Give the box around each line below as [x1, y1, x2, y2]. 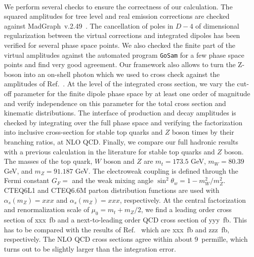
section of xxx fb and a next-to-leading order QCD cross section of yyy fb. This [4, 214, 247, 224]
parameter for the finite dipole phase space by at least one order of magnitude [13, 88, 251, 98]
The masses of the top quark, [4, 156, 92, 166]
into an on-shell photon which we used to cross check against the [24, 69, 220, 79]
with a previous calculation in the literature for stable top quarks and [4, 146, 215, 156]
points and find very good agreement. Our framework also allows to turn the [4, 59, 236, 70]
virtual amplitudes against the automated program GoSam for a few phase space [4, 49, 245, 60]
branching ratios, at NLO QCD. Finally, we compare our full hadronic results [4, 136, 238, 147]
